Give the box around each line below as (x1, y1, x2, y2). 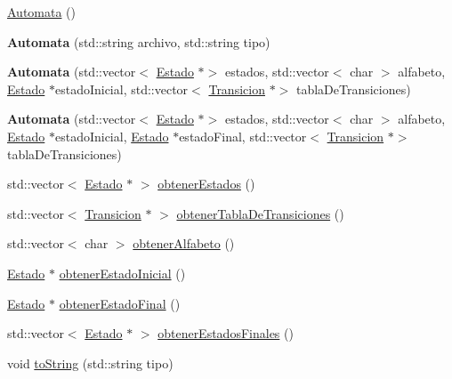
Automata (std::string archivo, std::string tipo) (7, 32, 270, 51)
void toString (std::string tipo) (7, 353, 174, 372)
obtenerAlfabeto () (133, 234, 235, 253)
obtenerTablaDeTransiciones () (176, 204, 344, 222)
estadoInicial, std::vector (54, 79, 189, 98)
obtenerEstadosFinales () (157, 324, 294, 343)
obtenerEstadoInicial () (59, 263, 186, 282)
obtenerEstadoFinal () (59, 294, 181, 312)
